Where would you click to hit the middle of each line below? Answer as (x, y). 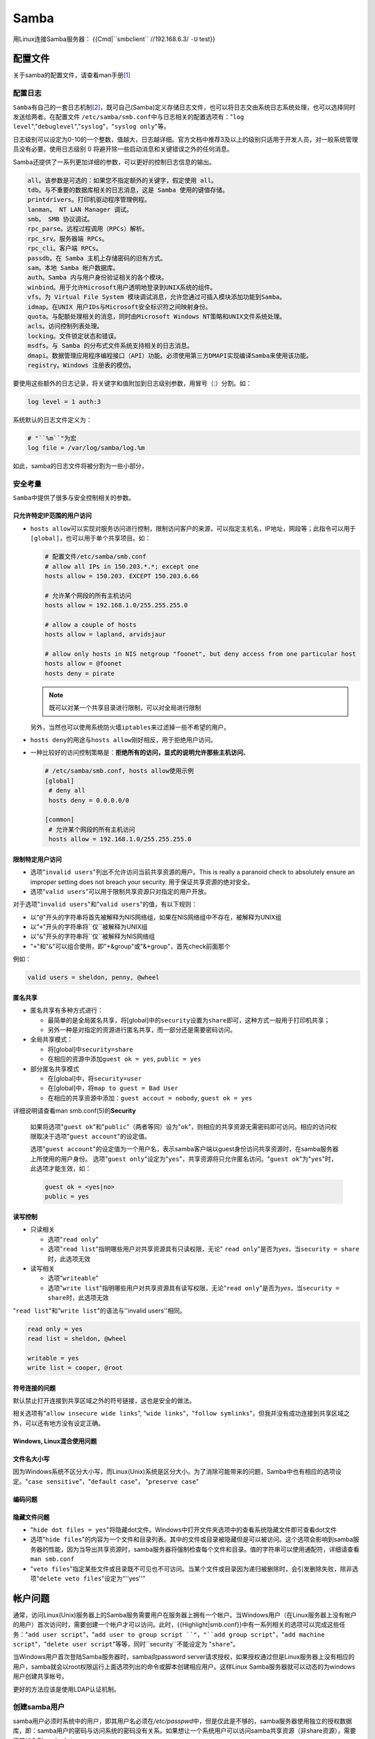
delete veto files (70, 1578)
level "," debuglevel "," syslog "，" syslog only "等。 (91, 127)
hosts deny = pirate (80, 673)
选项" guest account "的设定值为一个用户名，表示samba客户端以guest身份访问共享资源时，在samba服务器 (184, 1149)
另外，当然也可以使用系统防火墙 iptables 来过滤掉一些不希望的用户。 (130, 727)
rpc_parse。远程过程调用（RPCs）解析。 (88, 229)
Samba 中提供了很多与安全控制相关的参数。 (74, 498)
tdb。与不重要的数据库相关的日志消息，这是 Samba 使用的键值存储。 (128, 190)
